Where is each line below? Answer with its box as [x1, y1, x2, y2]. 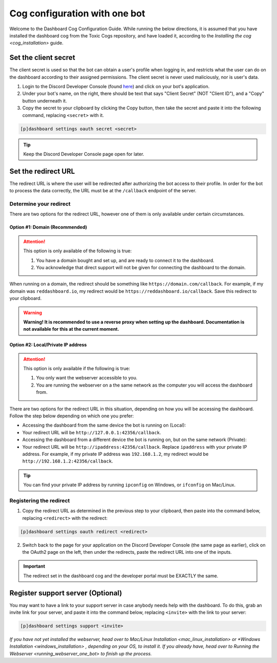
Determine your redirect [9, 200, 71, 207]
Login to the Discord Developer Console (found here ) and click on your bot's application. [22, 84, 210, 90]
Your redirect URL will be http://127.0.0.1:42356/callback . [22, 429, 162, 435]
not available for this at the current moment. [23, 326, 120, 332]
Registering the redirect [9, 497, 70, 504]
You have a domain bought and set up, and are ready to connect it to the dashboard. [36, 257, 215, 264]
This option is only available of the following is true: [23, 248, 132, 254]
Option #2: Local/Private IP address [9, 341, 87, 348]
